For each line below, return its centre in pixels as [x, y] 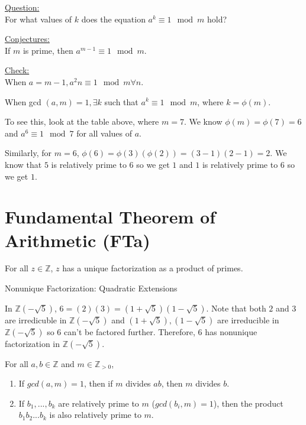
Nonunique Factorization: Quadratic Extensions [91, 288]
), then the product [248, 403]
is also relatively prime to [95, 415]
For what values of [38, 19]
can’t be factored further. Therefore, [130, 331]
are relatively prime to [99, 403]
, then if [98, 383]
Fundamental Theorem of [110, 217]
